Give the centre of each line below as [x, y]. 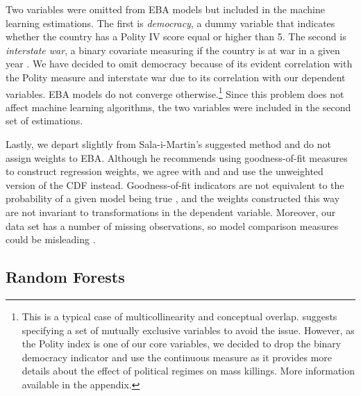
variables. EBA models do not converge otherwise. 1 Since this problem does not [175, 92]
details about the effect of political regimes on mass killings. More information [188, 371]
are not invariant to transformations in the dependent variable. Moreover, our [171, 212]
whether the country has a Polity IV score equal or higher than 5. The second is [176, 36]
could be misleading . [51, 239]
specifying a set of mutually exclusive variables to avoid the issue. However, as [188, 330]
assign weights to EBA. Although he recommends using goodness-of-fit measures [177, 157]
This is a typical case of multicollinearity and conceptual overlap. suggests [179, 316]
